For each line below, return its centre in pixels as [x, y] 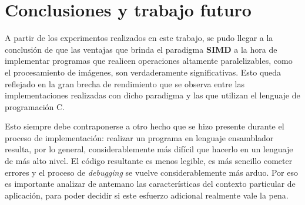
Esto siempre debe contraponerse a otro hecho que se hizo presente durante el [145, 126]
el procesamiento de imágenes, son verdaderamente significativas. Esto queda [143, 72]
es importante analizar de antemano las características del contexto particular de [150, 184]
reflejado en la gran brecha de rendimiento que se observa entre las [125, 83]
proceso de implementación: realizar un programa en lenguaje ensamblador [139, 137]
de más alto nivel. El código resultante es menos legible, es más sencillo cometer [149, 161]
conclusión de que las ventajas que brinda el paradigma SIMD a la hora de [141, 49]
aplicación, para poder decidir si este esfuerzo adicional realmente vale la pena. [147, 195]
